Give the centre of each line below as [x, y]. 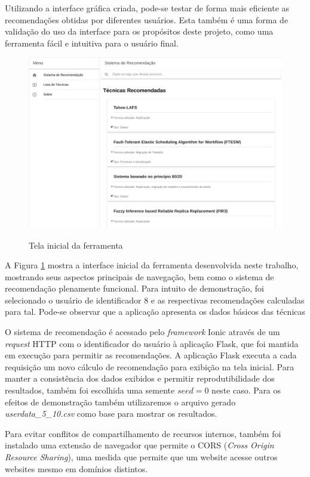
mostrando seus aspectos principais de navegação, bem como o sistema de [139, 276]
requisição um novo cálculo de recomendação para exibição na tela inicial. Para [150, 366]
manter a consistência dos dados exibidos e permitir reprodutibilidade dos [140, 378]
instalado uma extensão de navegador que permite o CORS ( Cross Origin [139, 445]
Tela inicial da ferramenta [76, 245]
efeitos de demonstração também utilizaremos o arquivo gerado [120, 402]
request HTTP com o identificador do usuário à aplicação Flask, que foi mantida [152, 343]
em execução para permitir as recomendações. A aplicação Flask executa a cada [151, 355]
